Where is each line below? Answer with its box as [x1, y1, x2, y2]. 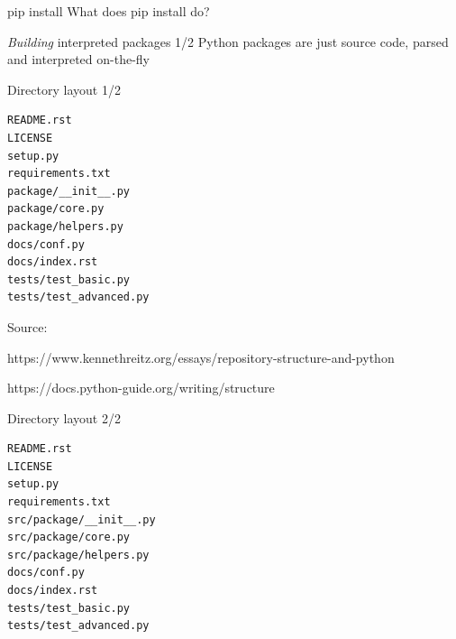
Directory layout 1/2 [7, 79, 121, 98]
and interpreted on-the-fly [7, 50, 150, 69]
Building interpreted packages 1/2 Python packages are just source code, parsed [7, 32, 449, 51]
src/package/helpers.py [7, 548, 150, 561]
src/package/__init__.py [7, 513, 156, 526]
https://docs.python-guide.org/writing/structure [7, 378, 275, 397]
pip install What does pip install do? [7, 2, 210, 20]
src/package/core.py [7, 531, 131, 544]
